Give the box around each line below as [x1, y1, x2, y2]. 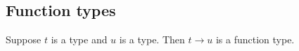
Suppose [6, 32, 42, 47]
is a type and [51, 32, 108, 47]
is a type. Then [119, 32, 185, 47]
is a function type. [215, 32, 295, 47]
